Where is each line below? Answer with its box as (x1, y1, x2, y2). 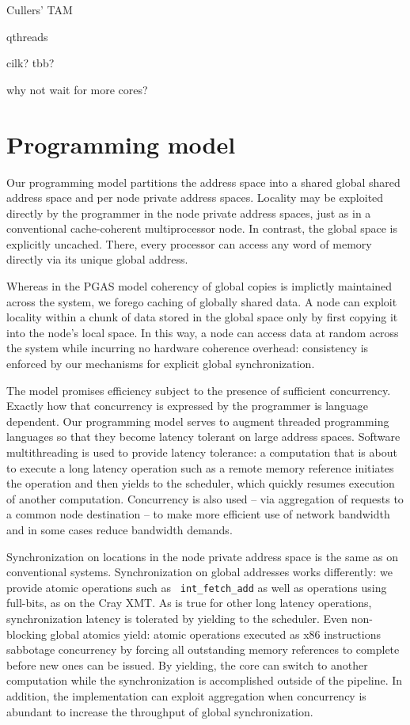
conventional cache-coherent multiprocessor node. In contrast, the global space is (6, 220, 398, 237)
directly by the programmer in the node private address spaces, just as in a (6, 204, 371, 221)
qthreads (6, 28, 48, 44)
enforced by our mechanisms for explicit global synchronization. (6, 355, 315, 372)
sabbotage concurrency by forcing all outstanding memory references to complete (6, 641, 400, 658)
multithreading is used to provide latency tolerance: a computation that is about (6, 444, 397, 460)
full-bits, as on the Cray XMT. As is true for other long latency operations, (6, 594, 372, 611)
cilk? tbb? (6, 55, 55, 71)
